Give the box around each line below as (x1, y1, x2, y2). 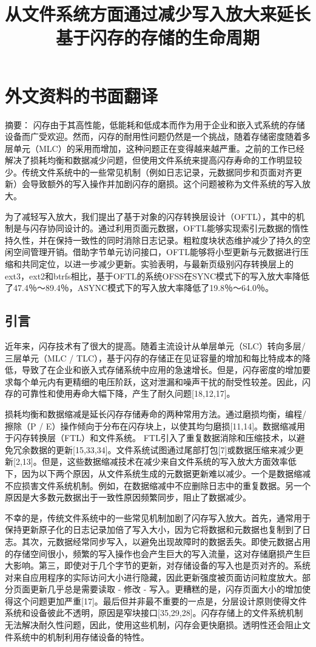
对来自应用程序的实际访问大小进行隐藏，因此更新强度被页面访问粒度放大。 (5, 570, 302, 583)
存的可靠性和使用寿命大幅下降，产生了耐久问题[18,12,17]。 (5, 387, 235, 400)
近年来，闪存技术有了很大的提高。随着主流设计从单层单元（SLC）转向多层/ (5, 340, 306, 352)
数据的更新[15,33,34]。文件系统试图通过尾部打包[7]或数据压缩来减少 (30, 443, 295, 456)
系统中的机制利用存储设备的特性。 (13, 630, 149, 643)
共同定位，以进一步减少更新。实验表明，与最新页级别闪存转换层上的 (21, 258, 294, 270)
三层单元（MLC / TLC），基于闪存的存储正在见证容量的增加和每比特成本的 (5, 351, 302, 364)
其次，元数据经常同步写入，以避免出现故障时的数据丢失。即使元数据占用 (21, 535, 311, 547)
